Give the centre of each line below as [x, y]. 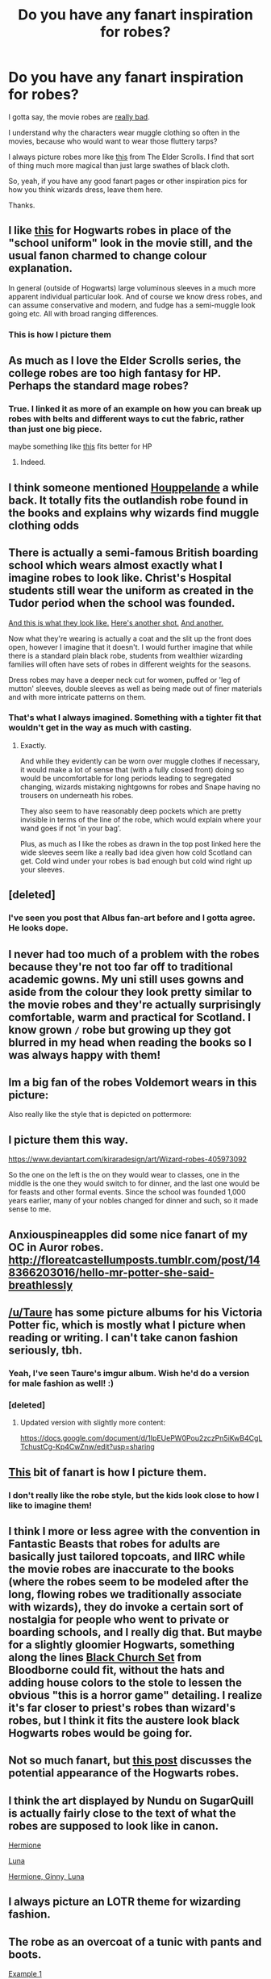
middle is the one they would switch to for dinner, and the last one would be [134, 1183]
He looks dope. [38, 928]
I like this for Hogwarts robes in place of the [120, 230]
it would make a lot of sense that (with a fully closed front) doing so [132, 769]
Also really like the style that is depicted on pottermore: [100, 1115]
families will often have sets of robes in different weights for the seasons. [130, 664]
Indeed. [33, 462]
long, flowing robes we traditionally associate [125, 1594]
